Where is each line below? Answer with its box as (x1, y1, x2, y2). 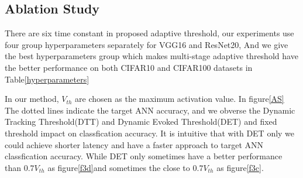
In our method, (5, 93, 59, 105)
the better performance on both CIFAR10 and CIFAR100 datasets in (5, 61, 253, 73)
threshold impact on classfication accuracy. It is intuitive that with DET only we (5, 126, 295, 139)
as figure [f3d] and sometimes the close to (47, 161, 190, 173)
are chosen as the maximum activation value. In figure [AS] (75, 93, 284, 105)
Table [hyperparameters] (5, 73, 89, 85)
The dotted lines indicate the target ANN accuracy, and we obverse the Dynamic (5, 104, 295, 116)
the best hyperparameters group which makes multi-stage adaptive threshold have (5, 50, 298, 62)
